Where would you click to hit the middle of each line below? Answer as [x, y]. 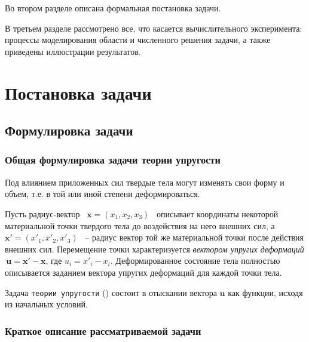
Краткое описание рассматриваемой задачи [103, 330]
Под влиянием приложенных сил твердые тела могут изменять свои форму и [145, 182]
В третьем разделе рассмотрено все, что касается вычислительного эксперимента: [154, 28]
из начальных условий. [46, 304]
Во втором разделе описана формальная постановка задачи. [113, 8]
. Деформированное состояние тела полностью [195, 261]
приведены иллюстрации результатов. [73, 51]
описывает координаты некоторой [218, 213]
